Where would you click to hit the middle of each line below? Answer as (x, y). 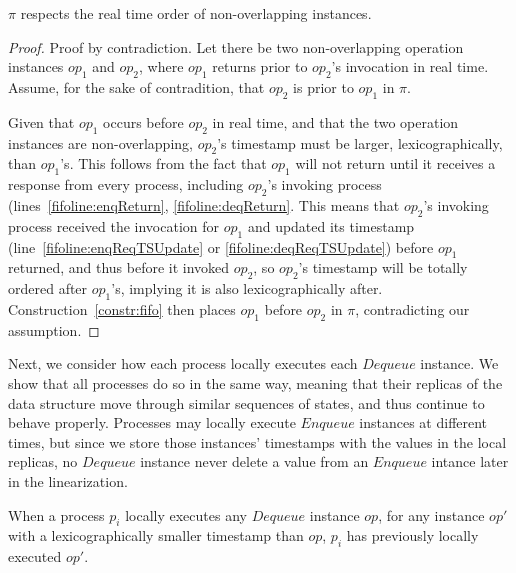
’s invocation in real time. (410, 66)
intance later (470, 461)
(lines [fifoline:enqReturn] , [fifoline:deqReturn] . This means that (204, 204)
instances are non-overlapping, (100, 142)
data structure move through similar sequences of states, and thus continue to (246, 402)
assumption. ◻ (54, 329)
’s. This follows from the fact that (163, 163)
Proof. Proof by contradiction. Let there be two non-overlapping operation (236, 46)
